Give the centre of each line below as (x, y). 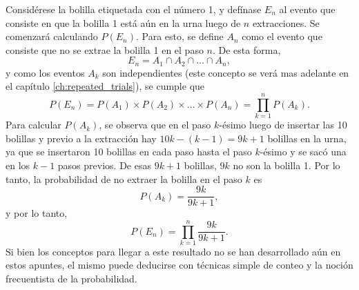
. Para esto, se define (179, 36)
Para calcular (33, 125)
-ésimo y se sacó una (303, 152)
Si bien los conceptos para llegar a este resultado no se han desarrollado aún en (173, 251)
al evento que (307, 9)
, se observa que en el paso (155, 125)
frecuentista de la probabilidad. (71, 279)
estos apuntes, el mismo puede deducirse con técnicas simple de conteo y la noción (179, 265)
